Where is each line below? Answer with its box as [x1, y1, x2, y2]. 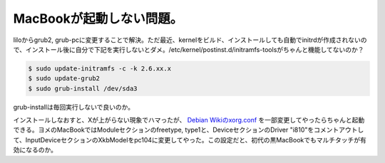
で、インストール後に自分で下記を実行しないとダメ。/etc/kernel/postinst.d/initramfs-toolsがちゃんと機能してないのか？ [13, 45, 364, 53]
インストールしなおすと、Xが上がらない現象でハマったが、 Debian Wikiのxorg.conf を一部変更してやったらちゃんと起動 [13, 116, 365, 125]
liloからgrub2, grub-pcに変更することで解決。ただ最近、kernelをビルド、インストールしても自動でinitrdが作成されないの [13, 36, 367, 44]
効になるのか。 [13, 146, 57, 154]
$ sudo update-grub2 [28, 75, 100, 83]
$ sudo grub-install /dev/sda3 [28, 84, 138, 93]
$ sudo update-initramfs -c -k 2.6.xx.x [28, 64, 171, 73]
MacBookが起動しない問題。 [13, 11, 183, 26]
